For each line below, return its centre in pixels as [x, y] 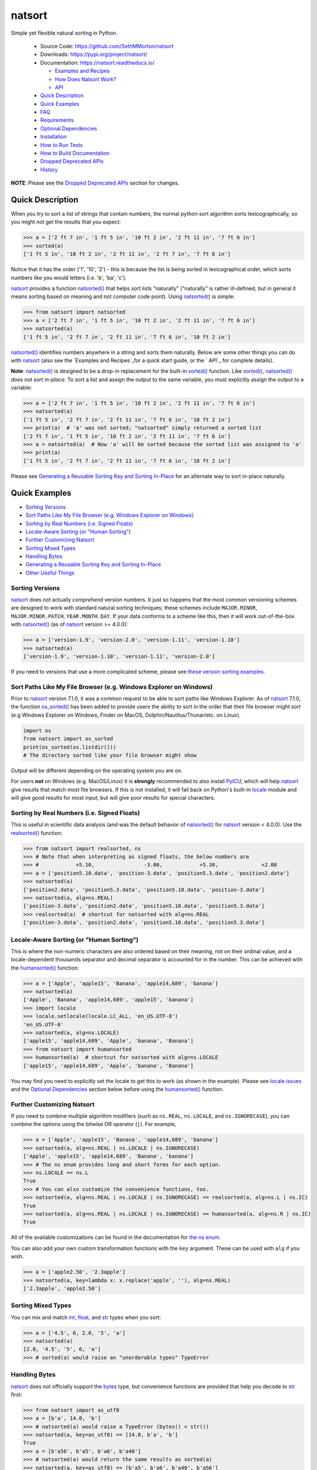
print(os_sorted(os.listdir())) [70, 747]
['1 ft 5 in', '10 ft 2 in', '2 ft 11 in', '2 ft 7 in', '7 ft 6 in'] [127, 254]
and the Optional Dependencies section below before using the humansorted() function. [117, 1089]
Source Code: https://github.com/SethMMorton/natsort [107, 46]
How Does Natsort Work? [86, 79]
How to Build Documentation [75, 153]
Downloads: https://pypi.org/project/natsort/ [94, 54]
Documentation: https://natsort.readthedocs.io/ [97, 62]
